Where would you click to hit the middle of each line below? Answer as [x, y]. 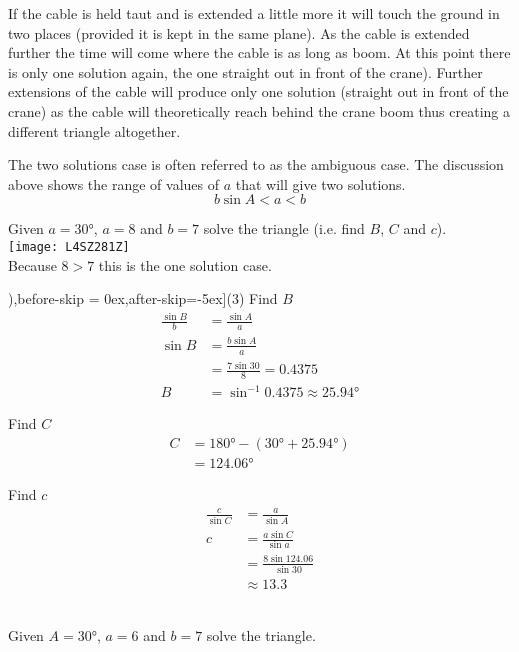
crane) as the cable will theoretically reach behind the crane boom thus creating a [259, 110]
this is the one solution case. [185, 264]
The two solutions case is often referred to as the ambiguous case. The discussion [256, 164]
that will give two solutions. [320, 183]
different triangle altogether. [94, 130]
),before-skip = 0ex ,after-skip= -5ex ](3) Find [143, 298]
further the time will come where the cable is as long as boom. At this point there [259, 52]
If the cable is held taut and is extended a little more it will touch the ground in [254, 13]
